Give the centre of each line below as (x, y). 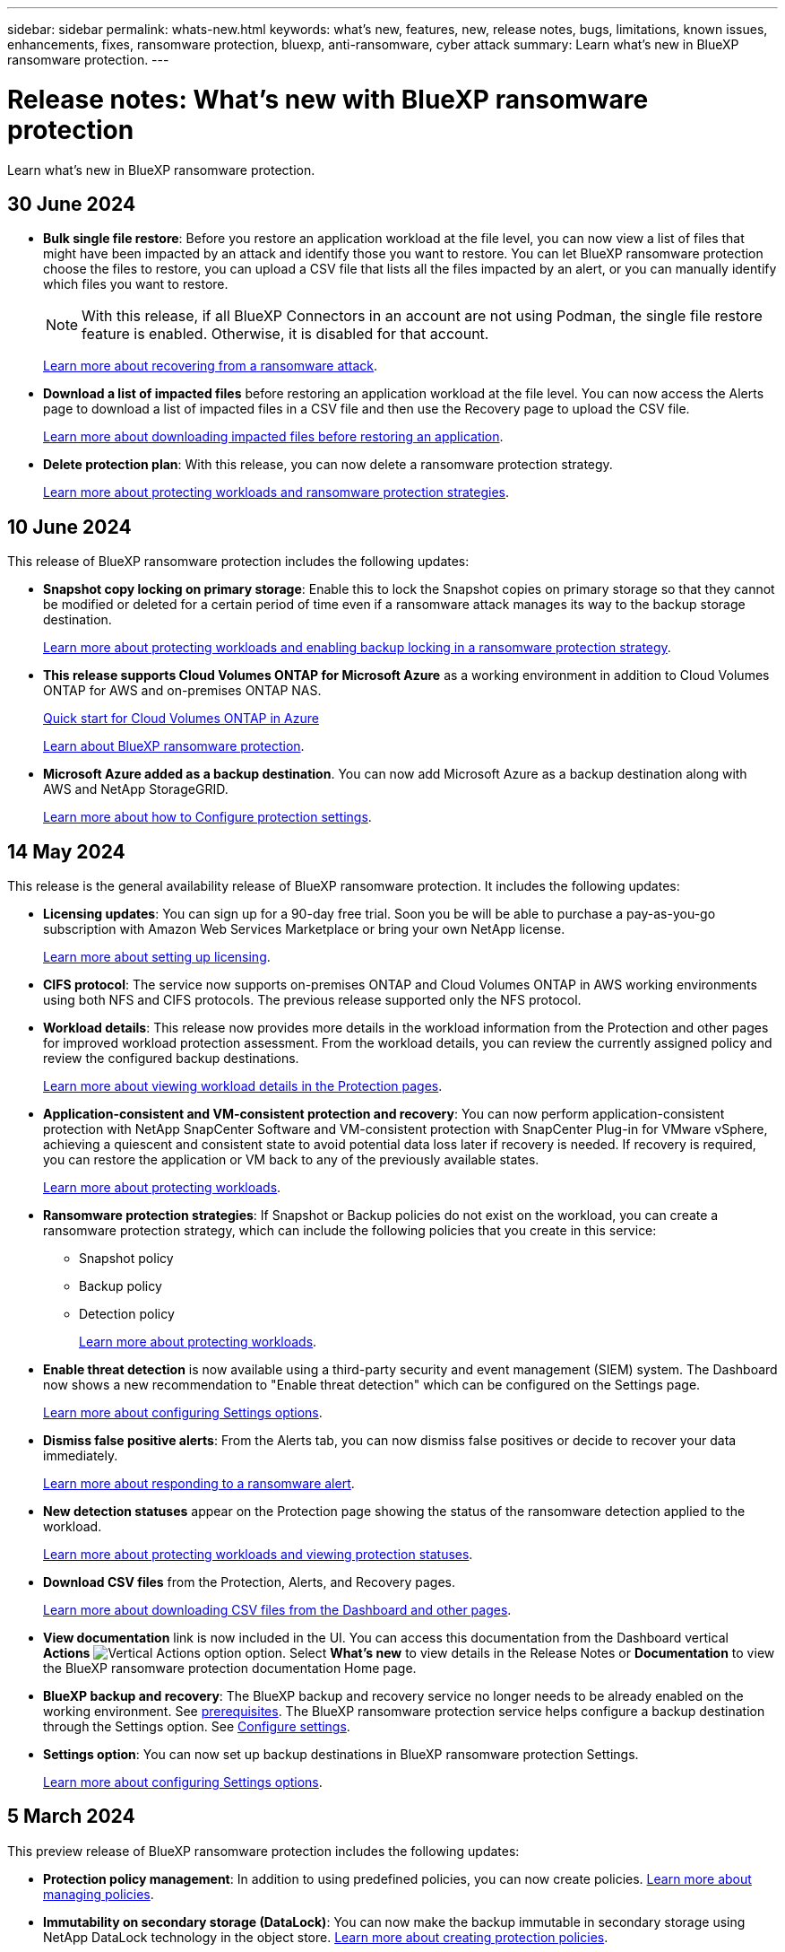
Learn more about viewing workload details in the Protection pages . (243, 1086)
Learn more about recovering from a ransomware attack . (211, 366)
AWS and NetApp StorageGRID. (136, 789)
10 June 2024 (69, 527)
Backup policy (121, 1286)
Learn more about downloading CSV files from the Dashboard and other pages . (277, 1610)
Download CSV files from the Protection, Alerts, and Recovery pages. (249, 1582)
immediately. (81, 1456)
